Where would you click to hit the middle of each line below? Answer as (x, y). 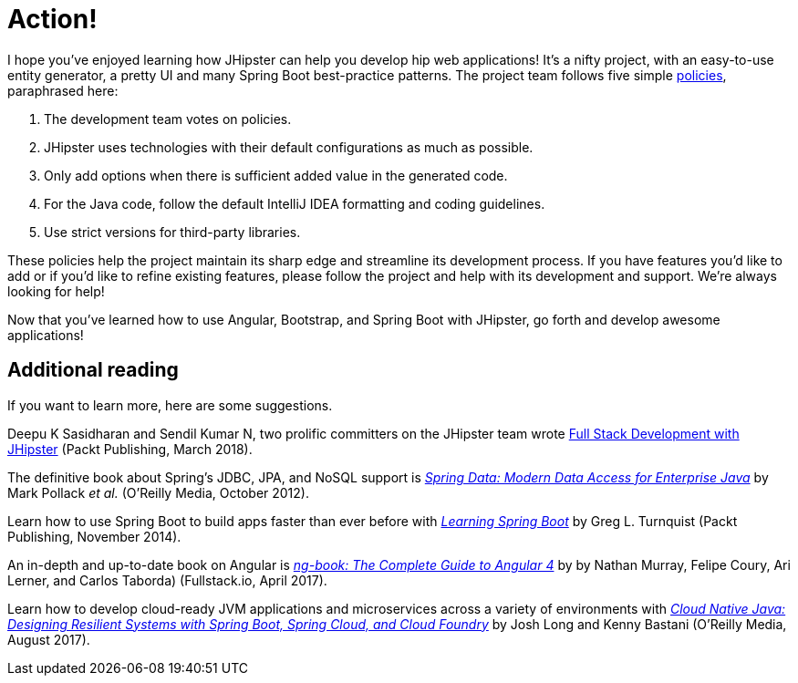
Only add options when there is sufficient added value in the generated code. (276, 175)
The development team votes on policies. (168, 119)
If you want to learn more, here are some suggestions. (170, 405)
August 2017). (49, 639)
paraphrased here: (63, 90)
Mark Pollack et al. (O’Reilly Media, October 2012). (158, 492)
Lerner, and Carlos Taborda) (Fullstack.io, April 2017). (167, 580)
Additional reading (93, 370)
